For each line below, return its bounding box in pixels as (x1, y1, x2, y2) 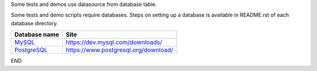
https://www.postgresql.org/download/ (65, 46, 173, 54)
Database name (14, 31, 59, 39)
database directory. (11, 19, 58, 26)
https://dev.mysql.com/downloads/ (65, 38, 163, 46)
